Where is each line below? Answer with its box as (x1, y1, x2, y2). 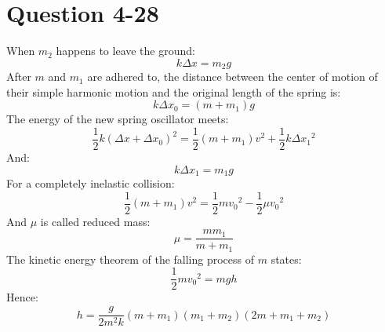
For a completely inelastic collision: (6, 175, 175, 192)
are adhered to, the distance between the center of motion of (87, 68, 378, 85)
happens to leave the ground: (56, 42, 195, 59)
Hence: (6, 289, 38, 305)
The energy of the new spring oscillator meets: (6, 111, 229, 127)
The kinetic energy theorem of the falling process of (6, 250, 255, 267)
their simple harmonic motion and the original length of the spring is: (6, 83, 341, 100)
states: (271, 250, 302, 267)
